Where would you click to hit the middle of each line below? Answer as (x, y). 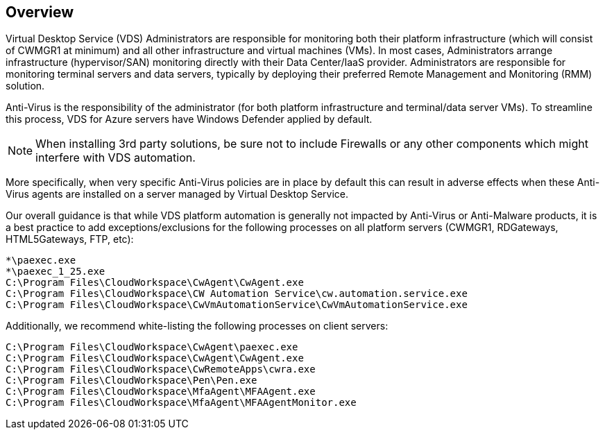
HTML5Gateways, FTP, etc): (70, 239)
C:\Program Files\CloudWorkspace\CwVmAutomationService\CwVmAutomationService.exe (237, 305)
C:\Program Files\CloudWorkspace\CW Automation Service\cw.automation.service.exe (237, 294)
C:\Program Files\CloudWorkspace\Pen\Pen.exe (131, 381)
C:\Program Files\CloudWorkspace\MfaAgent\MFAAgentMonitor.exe (181, 403)
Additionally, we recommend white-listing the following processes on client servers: (197, 326)
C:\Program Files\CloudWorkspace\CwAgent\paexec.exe (152, 347)
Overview (40, 12)
